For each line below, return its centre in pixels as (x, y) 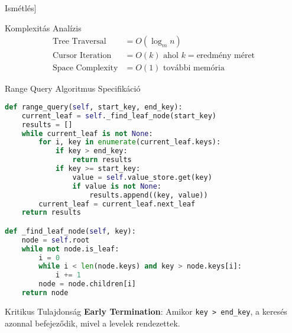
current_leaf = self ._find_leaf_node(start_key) (119, 116)
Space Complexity (85, 68)
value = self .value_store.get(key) (142, 177)
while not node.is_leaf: (70, 249)
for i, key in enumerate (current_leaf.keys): (130, 142)
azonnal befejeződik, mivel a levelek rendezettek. (93, 323)
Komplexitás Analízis (43, 28)
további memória (194, 68)
